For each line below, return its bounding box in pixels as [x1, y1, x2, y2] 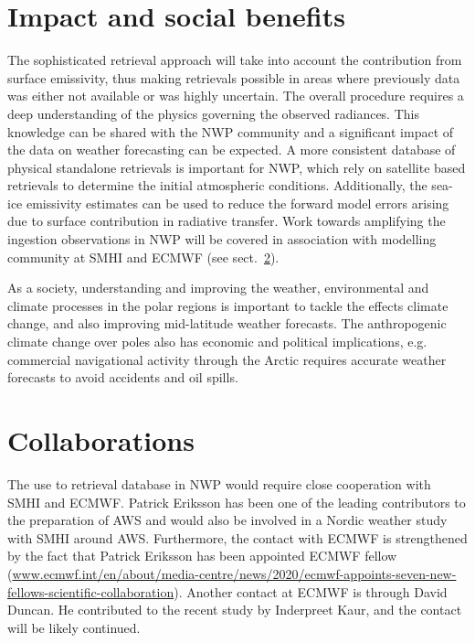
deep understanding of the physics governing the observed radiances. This [7, 103, 419, 123]
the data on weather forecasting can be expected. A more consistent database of [7, 140, 456, 159]
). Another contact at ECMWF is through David [174, 582, 448, 601]
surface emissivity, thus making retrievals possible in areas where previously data [7, 68, 460, 87]
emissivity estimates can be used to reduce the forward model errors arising [26, 193, 449, 212]
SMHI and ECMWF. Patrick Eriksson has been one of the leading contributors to [7, 492, 466, 511]
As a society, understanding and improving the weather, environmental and [7, 278, 429, 297]
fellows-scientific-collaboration [7, 582, 174, 601]
